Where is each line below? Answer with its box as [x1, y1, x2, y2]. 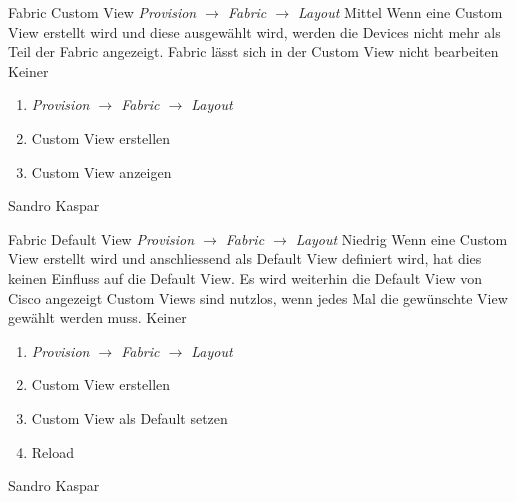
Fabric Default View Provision [8, 228, 195, 249]
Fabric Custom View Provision [8, 2, 197, 22]
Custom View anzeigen [31, 161, 172, 182]
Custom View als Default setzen [31, 407, 228, 428]
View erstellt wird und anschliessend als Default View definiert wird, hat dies [8, 248, 482, 269]
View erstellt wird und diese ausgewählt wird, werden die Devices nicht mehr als [8, 21, 501, 42]
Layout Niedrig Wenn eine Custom [295, 228, 508, 249]
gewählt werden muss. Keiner [8, 307, 187, 328]
